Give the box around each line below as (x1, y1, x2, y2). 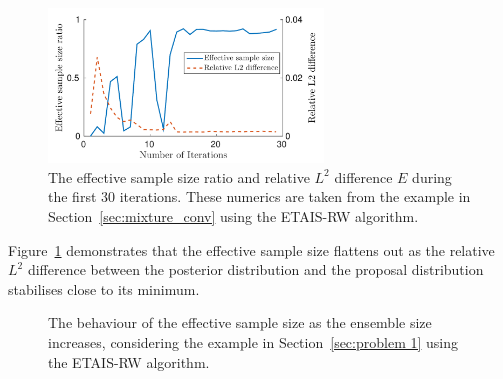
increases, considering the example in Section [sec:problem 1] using (48, 332, 459, 353)
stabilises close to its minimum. (8, 278, 200, 299)
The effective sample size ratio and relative (48, 166, 310, 187)
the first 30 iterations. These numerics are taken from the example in (48, 186, 471, 207)
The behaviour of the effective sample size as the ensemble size (48, 312, 432, 333)
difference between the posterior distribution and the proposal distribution (27, 259, 484, 280)
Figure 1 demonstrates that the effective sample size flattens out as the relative (8, 239, 495, 260)
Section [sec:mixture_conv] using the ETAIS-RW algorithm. (48, 206, 419, 227)
